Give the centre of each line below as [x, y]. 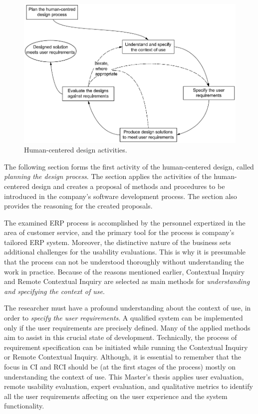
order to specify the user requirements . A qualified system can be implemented [124, 318]
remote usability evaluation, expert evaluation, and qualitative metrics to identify [129, 386]
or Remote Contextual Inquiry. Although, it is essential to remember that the [123, 357]
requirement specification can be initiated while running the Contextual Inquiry [126, 347]
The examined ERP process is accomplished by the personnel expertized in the [125, 222]
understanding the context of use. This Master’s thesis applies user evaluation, [124, 376]
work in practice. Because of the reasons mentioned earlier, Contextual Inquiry [125, 271]
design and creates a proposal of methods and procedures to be [128, 186]
